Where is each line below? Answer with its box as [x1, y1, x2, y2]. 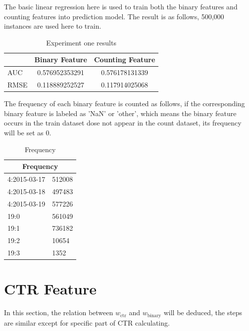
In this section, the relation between [4, 307, 113, 318]
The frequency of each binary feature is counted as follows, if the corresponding [4, 98, 245, 109]
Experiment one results [46, 37, 116, 47]
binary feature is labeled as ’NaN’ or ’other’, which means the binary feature [4, 108, 237, 118]
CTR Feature [4, 279, 97, 299]
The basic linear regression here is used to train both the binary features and [4, 1, 238, 11]
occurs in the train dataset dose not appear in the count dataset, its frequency [4, 118, 242, 128]
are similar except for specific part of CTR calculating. [4, 317, 170, 328]
